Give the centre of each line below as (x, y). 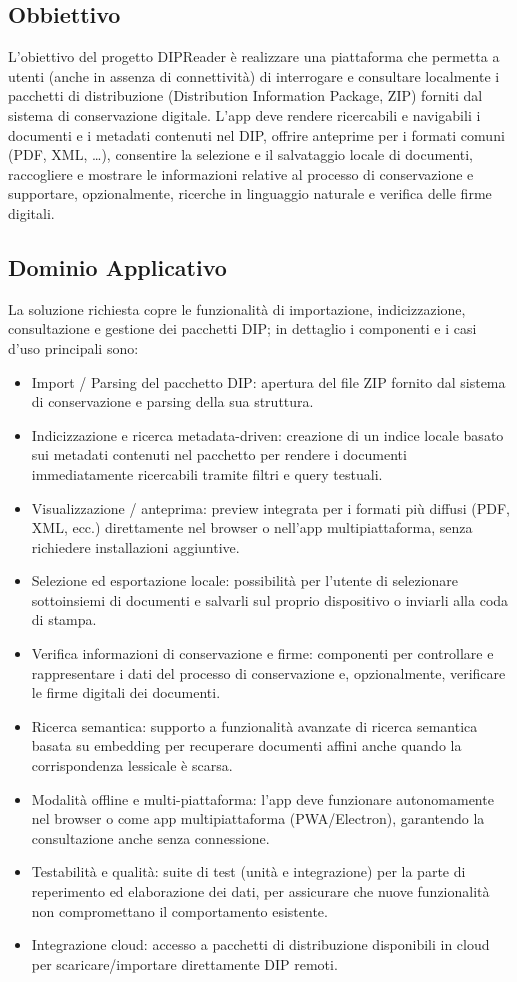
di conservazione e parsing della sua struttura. (172, 401)
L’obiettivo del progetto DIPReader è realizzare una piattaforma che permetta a (254, 56)
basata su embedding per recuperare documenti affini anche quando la (246, 745)
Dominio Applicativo (117, 266)
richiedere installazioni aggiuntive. (135, 546)
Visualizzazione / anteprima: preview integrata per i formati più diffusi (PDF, (270, 507)
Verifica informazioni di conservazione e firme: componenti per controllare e (262, 653)
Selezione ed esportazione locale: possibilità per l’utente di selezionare (245, 580)
